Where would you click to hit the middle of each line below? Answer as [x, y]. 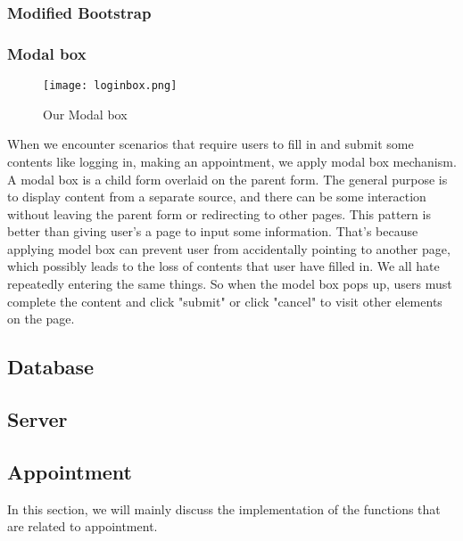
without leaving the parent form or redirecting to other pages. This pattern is [219, 213]
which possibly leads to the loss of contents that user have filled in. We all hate [223, 266]
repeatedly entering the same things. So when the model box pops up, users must [230, 284]
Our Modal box [85, 114]
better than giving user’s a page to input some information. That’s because [213, 231]
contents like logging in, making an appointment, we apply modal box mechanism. [232, 161]
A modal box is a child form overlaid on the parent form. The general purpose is [227, 179]
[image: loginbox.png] [110, 86]
